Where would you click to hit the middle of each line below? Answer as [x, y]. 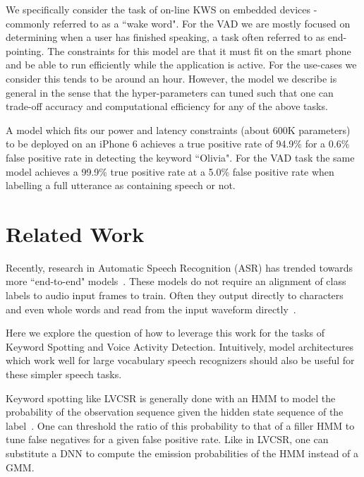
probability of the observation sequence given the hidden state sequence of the [175, 412]
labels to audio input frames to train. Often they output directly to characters [175, 295]
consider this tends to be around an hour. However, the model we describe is [171, 78]
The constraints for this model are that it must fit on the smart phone [199, 50]
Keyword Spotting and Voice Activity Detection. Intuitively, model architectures [180, 346]
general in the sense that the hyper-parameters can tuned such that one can [170, 92]
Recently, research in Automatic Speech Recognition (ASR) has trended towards [180, 267]
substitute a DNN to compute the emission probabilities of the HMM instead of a [182, 453]
